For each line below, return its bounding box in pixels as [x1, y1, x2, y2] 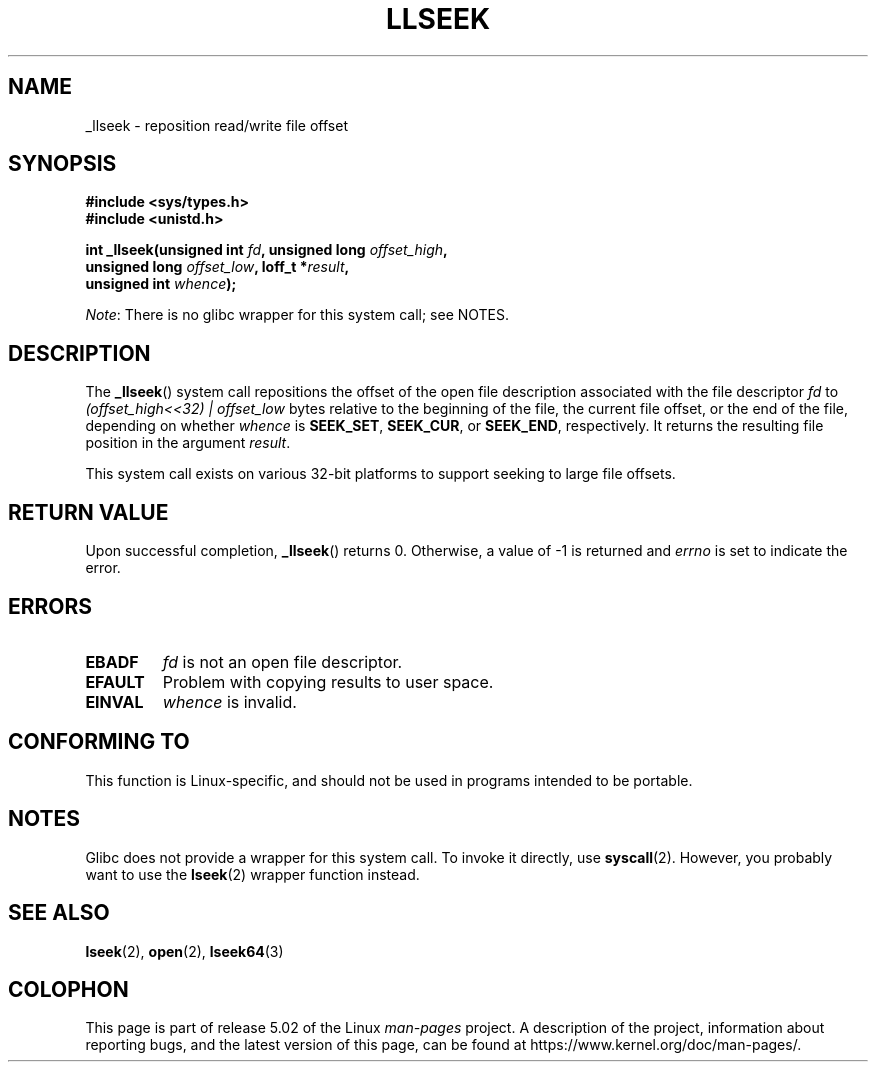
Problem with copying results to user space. [162, 671, 494, 692]
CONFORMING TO [8, 729, 190, 755]
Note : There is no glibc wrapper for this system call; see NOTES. [85, 306, 510, 324]
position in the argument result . [85, 434, 291, 452]
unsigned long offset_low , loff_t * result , [85, 258, 350, 276]
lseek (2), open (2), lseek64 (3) [85, 942, 284, 960]
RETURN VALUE [8, 499, 169, 525]
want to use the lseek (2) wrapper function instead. [85, 865, 420, 883]
